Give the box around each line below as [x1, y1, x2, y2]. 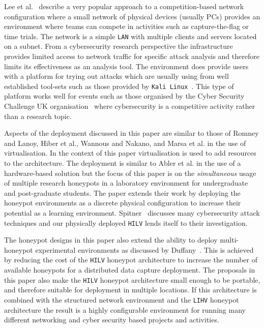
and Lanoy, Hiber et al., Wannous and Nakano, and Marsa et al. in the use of [4, 137, 246, 148]
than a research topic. [4, 110, 72, 121]
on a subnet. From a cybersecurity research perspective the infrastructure [4, 41, 233, 51]
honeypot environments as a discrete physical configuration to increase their [4, 197, 241, 208]
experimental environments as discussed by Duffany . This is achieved [35, 244, 254, 255]
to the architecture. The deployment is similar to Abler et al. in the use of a [4, 158, 241, 168]
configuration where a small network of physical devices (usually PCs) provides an [4, 11, 260, 21]
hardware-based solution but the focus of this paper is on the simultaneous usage [4, 167, 256, 178]
